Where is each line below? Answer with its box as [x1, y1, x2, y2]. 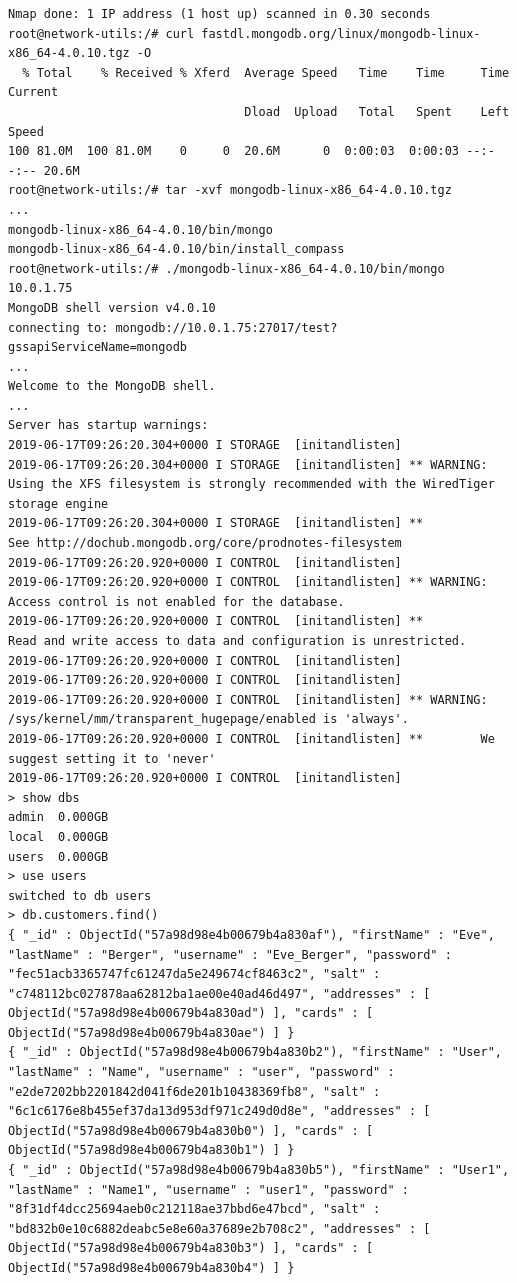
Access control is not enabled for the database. [8, 594, 345, 609]
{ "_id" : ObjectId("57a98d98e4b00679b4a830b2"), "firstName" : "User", [8, 1045, 502, 1060]
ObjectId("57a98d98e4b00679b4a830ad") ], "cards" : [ [8, 1006, 374, 1021]
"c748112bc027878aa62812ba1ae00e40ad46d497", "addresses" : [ [8, 986, 431, 1001]
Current [8, 85, 59, 100]
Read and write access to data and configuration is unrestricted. [8, 634, 467, 648]
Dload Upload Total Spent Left [244, 104, 510, 119]
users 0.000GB [8, 849, 109, 864]
